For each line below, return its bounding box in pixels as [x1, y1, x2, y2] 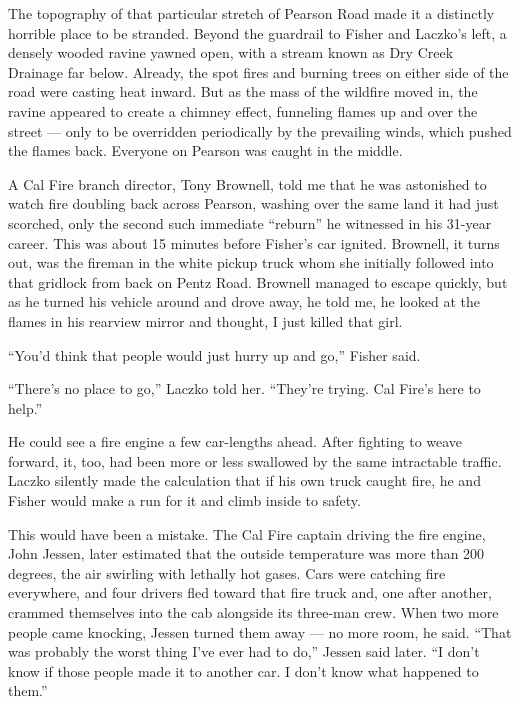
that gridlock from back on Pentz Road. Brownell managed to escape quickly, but [8, 271, 508, 292]
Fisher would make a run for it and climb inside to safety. [8, 490, 361, 511]
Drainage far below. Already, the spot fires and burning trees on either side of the [8, 61, 509, 82]
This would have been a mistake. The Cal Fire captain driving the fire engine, [8, 523, 486, 544]
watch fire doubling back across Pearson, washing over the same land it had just [8, 193, 499, 214]
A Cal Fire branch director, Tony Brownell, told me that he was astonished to [8, 173, 487, 194]
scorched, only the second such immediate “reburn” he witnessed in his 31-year [8, 212, 492, 233]
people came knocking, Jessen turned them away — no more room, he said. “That [8, 621, 512, 642]
